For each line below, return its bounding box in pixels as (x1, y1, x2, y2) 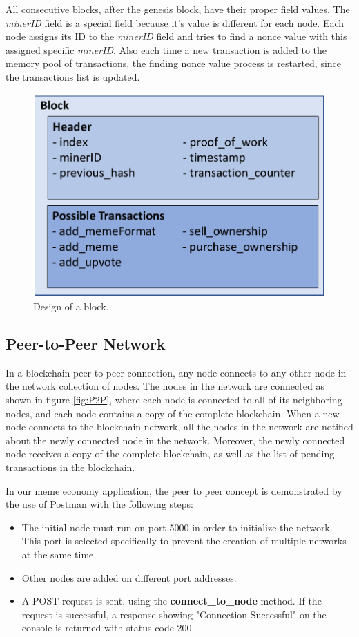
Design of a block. (33, 299, 109, 314)
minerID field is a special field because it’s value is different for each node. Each (6, 15, 345, 30)
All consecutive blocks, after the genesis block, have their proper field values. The (6, 2, 350, 16)
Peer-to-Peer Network (6, 333, 166, 354)
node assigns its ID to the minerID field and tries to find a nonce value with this (6, 29, 347, 44)
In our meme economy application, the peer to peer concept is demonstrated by (6, 483, 342, 497)
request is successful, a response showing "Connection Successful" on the (21, 607, 327, 621)
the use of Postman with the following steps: (6, 497, 193, 511)
